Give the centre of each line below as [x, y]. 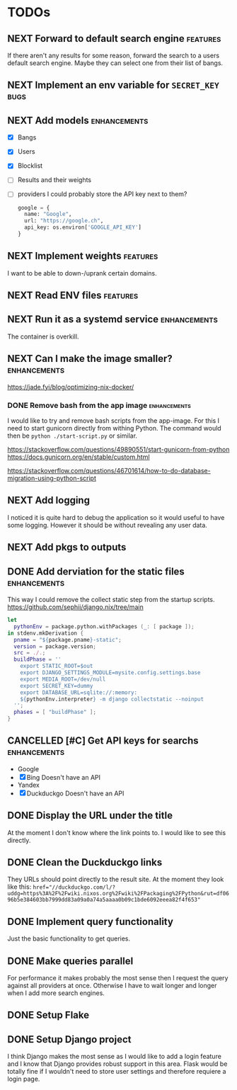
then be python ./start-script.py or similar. [73, 436]
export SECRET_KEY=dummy [57, 686]
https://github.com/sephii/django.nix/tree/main [75, 607]
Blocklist [30, 166]
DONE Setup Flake [48, 1015]
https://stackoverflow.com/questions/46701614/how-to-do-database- [109, 471]
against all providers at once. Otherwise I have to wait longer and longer [112, 986]
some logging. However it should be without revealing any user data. [107, 525]
